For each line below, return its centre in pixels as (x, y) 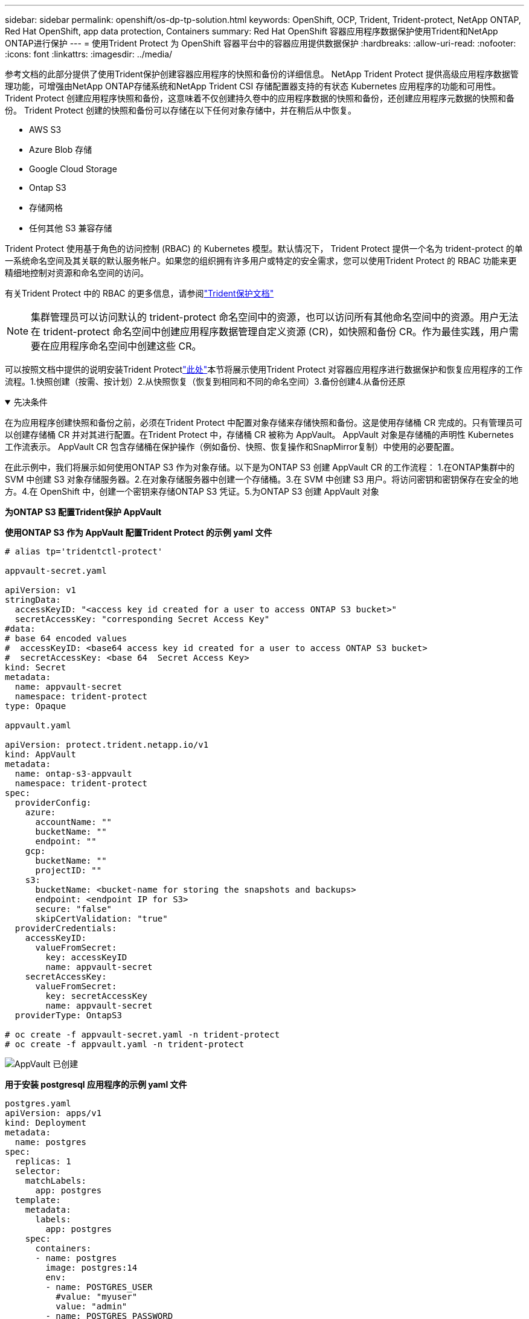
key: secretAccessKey (97, 996)
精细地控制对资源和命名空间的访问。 (77, 273)
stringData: (33, 600)
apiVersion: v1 (41, 590)
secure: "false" (74, 909)
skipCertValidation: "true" (101, 919)
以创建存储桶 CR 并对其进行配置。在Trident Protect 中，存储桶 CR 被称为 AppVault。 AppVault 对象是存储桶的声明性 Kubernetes (259, 435)
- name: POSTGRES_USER (99, 1287)
